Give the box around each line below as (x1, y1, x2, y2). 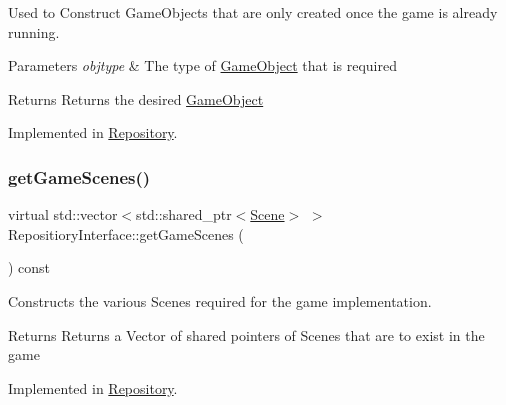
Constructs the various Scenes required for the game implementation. (8, 290, 432, 311)
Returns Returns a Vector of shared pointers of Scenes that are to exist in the (8, 324, 485, 345)
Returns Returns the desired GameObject (8, 88, 264, 109)
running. (8, 21, 60, 42)
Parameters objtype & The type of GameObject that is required (8, 55, 397, 76)
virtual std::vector (8, 204, 118, 225)
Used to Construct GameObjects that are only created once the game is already (8, 2, 498, 22)
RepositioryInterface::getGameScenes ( (8, 223, 244, 244)
